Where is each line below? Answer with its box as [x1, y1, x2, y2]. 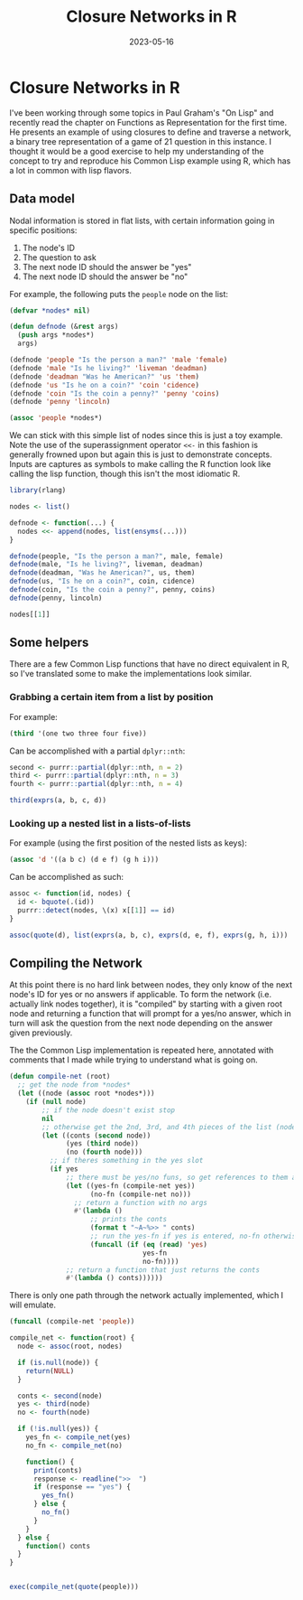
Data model [9, 192, 75, 207]
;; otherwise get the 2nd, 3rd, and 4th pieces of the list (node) [41, 1122, 300, 1131]
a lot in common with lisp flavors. [9, 164, 133, 175]
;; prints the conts [89, 1215, 168, 1224]
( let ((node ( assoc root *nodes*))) [17, 1089, 155, 1099]
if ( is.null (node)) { [17, 1358, 99, 1367]
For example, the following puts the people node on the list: [9, 288, 228, 299]
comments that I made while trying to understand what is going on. [9, 1054, 259, 1065]
